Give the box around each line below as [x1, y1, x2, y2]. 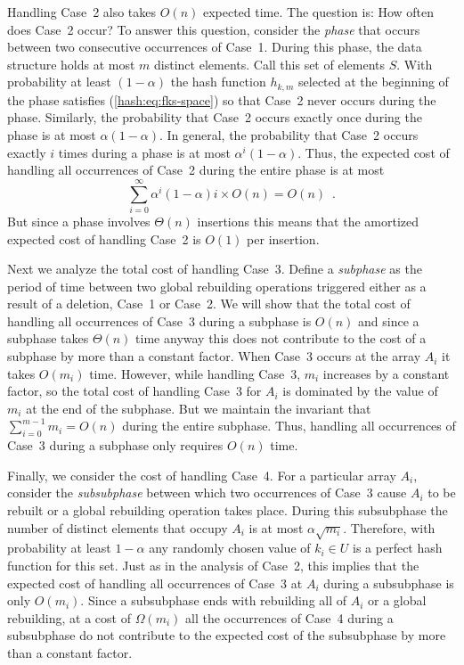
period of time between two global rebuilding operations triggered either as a [7, 276, 427, 295]
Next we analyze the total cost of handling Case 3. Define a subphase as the [7, 259, 422, 278]
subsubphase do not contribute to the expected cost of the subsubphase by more [7, 626, 446, 644]
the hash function [170, 72, 266, 91]
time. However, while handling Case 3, [89, 364, 301, 382]
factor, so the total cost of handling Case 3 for [7, 382, 262, 400]
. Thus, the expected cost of [297, 143, 450, 161]
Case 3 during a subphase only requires [7, 436, 224, 455]
